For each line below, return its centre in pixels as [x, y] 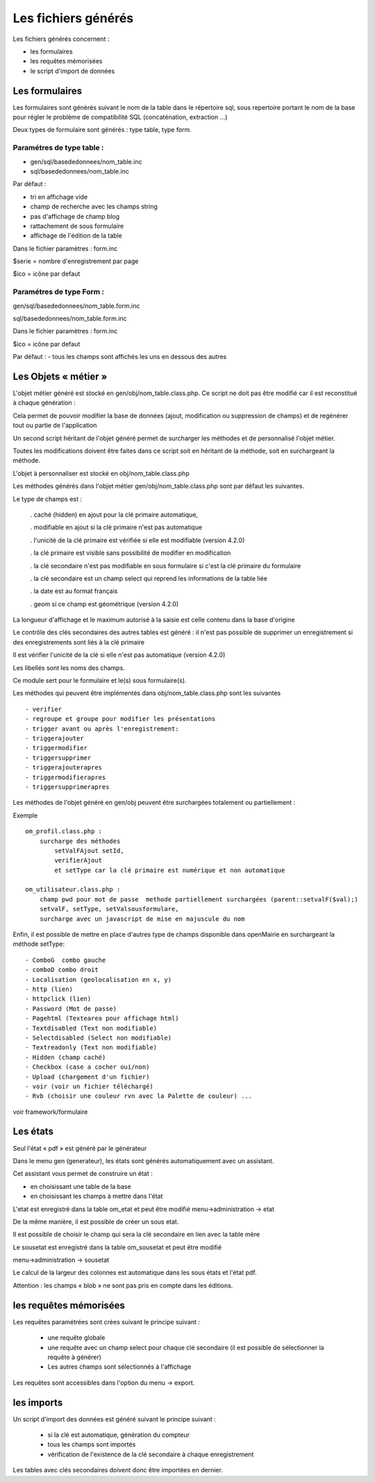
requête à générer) [75, 1357]
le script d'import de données [73, 71]
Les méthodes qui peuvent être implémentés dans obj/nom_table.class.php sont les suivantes [147, 693]
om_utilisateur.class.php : [73, 890]
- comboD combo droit [62, 970]
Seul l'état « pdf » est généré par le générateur [80, 1148]
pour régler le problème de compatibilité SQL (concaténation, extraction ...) [120, 117]
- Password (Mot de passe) [71, 1008]
